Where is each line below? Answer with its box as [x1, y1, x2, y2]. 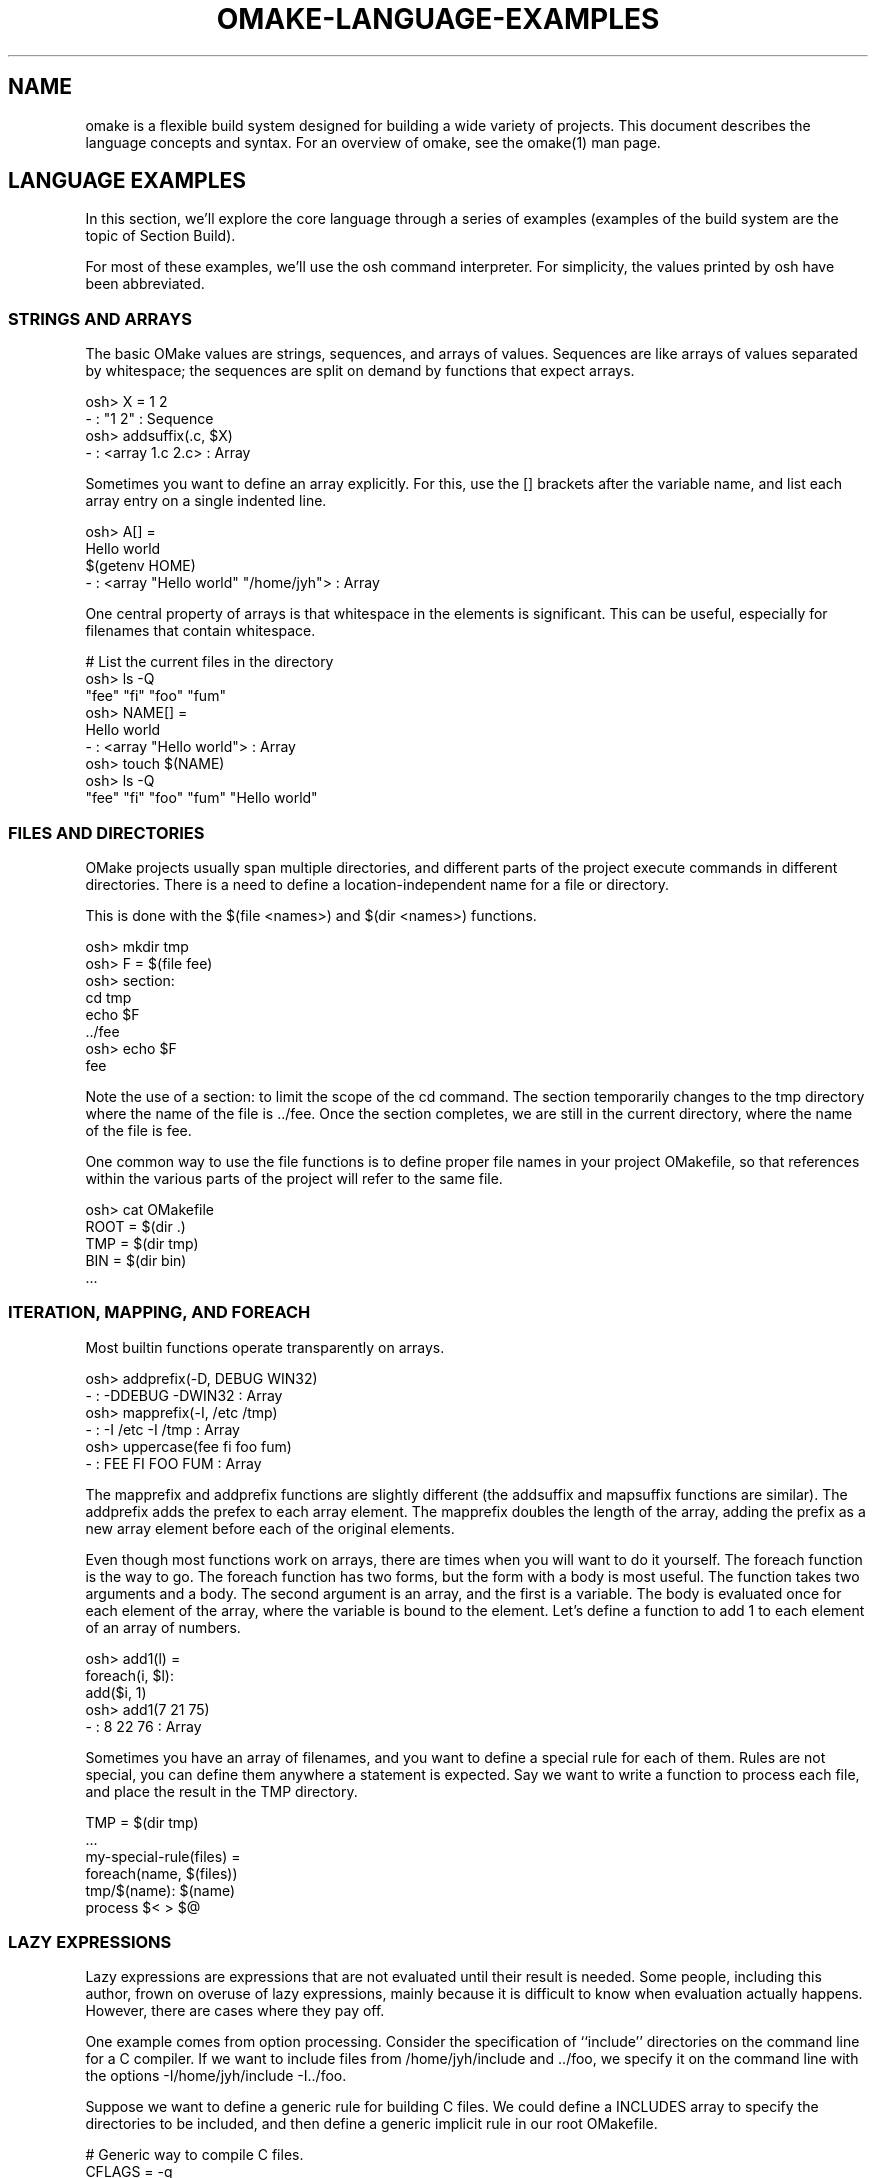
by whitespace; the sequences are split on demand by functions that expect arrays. [85, 362, 635, 380]
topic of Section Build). [85, 227, 236, 245]
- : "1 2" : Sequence [85, 410, 214, 428]
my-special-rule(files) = [85, 1847, 241, 1865]
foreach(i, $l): [85, 1666, 175, 1684]
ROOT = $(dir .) [85, 1217, 186, 1235]
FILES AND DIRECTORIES [8, 822, 205, 843]
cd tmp [85, 988, 132, 1006]
